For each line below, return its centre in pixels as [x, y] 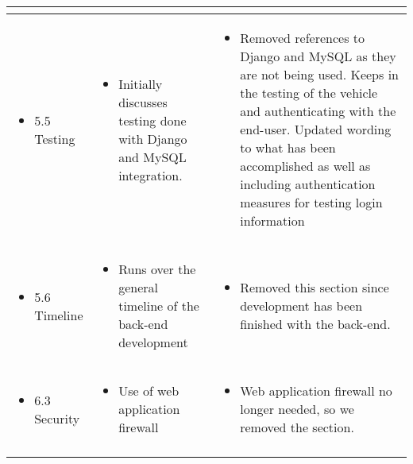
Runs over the [157, 269]
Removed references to [303, 38]
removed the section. [297, 427]
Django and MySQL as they [318, 56]
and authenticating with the [318, 111]
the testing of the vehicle [309, 93]
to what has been [288, 147]
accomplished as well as [305, 166]
